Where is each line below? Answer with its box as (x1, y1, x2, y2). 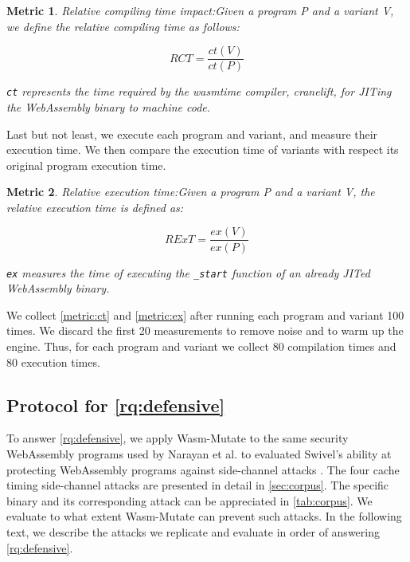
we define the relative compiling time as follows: (6, 18, 240, 34)
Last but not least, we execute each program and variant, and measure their (6, 125, 378, 142)
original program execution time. (6, 156, 166, 173)
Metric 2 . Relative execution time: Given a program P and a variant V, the (6, 183, 375, 200)
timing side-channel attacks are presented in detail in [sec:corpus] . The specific (6, 477, 389, 493)
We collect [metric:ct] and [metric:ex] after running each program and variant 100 (6, 306, 404, 323)
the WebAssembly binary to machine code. (6, 98, 211, 115)
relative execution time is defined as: (6, 198, 184, 215)
